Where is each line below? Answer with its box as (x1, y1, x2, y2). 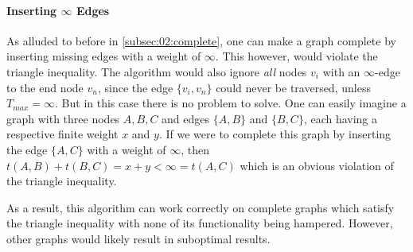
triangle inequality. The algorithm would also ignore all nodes (6, 63, 307, 79)
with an (322, 63, 360, 79)
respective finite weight (6, 126, 119, 142)
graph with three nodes (6, 110, 120, 126)
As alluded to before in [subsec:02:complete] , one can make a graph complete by (6, 32, 396, 48)
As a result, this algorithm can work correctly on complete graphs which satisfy (6, 199, 395, 215)
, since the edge (97, 79, 173, 95)
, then (181, 141, 210, 157)
